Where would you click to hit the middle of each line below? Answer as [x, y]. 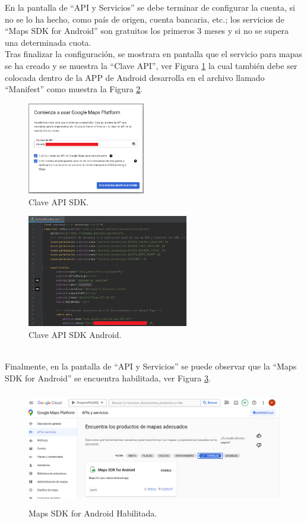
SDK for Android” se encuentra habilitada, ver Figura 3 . [108, 378]
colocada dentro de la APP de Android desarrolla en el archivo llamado [135, 77]
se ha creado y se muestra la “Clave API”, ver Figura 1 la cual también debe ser [151, 65]
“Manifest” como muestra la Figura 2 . [74, 89]
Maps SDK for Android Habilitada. [93, 513]
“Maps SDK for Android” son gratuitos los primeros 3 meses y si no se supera [147, 31]
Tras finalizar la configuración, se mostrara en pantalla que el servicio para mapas [153, 54]
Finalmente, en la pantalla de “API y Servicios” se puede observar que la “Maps [151, 366]
